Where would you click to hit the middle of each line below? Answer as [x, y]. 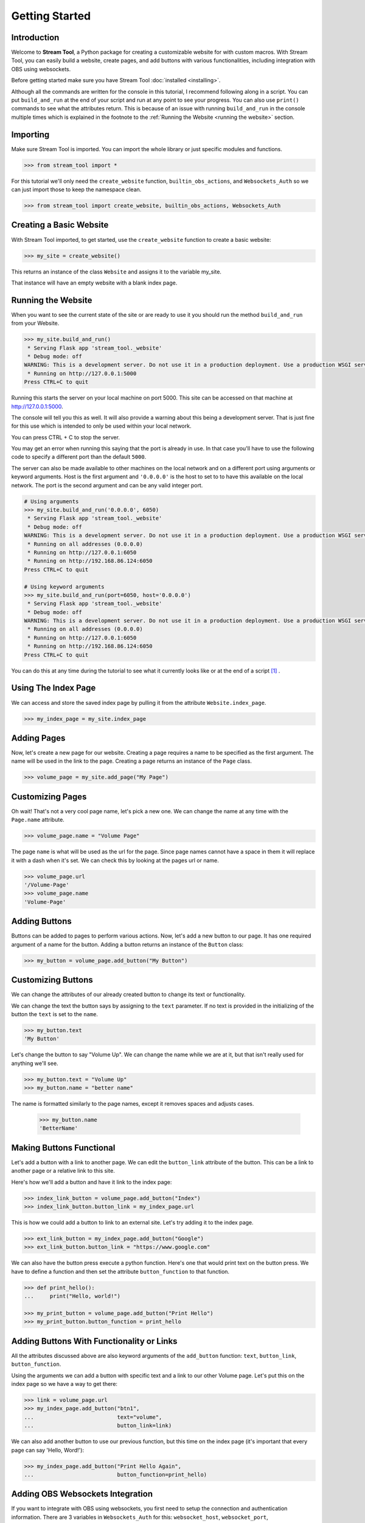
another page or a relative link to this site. [63, 1171]
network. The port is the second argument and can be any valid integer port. [107, 485]
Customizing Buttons [52, 980]
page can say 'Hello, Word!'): [48, 1450]
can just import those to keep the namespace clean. [76, 189]
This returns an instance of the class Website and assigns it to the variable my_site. [116, 272]
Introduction [35, 37]
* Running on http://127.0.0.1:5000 [82, 373]
